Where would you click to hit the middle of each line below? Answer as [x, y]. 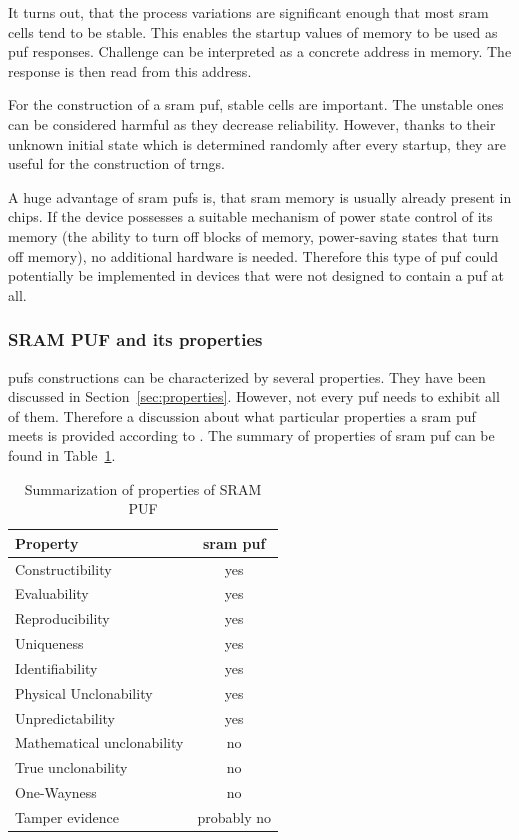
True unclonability [71, 767]
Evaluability [52, 593]
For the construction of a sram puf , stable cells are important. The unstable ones [256, 104]
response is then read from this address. [130, 70]
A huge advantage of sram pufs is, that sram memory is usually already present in [260, 196]
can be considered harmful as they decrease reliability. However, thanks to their [252, 123]
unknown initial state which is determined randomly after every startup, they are [257, 143]
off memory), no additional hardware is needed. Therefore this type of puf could [253, 255]
